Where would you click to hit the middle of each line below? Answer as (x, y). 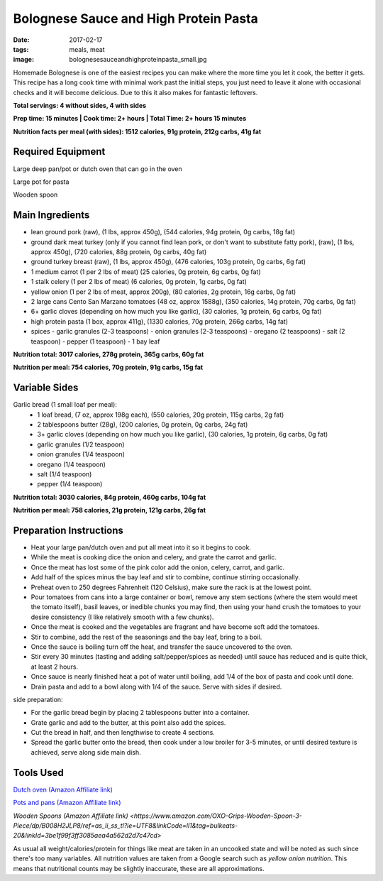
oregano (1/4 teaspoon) (72, 464)
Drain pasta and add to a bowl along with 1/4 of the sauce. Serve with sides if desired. (156, 686)
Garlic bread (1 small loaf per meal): (65, 405)
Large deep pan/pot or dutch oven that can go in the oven (98, 169)
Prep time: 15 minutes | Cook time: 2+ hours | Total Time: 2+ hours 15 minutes (130, 119)
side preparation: (38, 699)
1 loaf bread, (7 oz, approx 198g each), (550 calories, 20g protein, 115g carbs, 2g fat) (161, 415)
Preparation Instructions (68, 530)
